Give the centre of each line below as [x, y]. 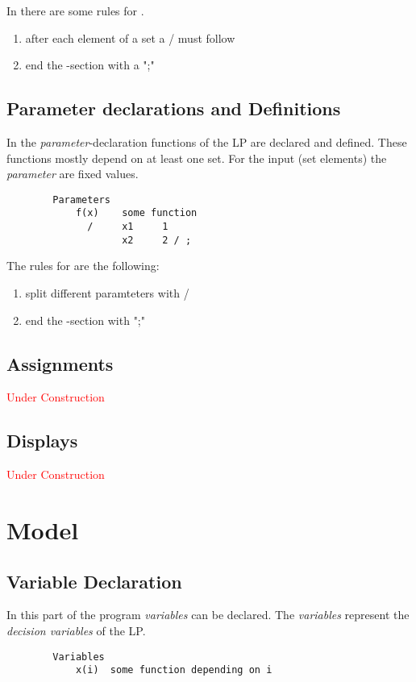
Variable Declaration [94, 581]
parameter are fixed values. [73, 174]
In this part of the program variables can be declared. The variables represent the [208, 615]
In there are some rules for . [75, 10]
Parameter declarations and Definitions [174, 108]
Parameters [81, 200]
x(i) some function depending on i [174, 670]
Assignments [60, 363]
